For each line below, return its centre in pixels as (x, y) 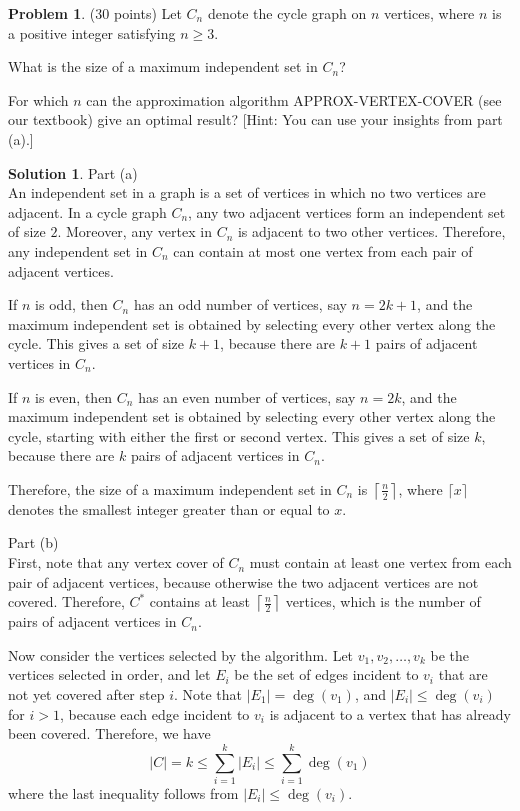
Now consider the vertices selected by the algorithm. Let (181, 654)
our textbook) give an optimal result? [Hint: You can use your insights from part (255, 119)
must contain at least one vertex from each (380, 562)
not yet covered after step (86, 694)
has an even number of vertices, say (247, 396)
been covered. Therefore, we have (109, 733)
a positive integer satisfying (92, 32)
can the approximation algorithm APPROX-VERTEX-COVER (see (294, 99)
